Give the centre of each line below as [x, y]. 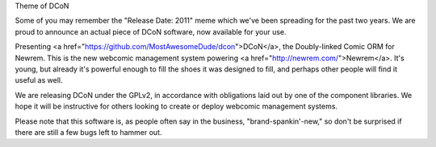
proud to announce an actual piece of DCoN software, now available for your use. [151, 31]
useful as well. [39, 80]
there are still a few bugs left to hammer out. [88, 132]
